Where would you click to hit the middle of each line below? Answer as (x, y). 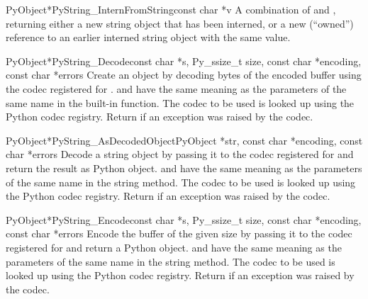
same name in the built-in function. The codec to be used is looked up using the (180, 102)
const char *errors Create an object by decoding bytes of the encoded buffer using (184, 75)
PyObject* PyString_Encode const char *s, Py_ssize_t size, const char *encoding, (184, 219)
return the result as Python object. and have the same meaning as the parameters (184, 168)
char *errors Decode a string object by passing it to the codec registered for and (180, 154)
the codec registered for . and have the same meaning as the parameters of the (176, 88)
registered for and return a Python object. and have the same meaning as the (174, 247)
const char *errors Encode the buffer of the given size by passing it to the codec (179, 233)
